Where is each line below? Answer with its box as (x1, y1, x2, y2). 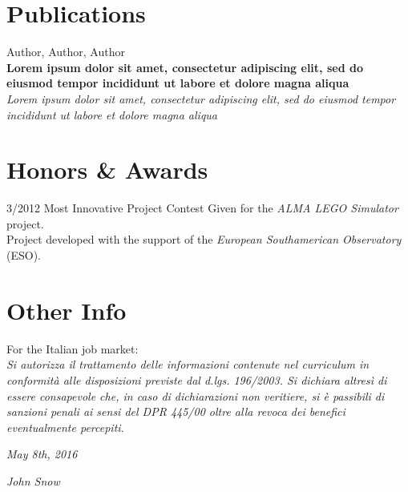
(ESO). (6, 247, 41, 263)
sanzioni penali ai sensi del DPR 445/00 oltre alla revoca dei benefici (6, 403, 345, 420)
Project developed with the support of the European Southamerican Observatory (6, 231, 402, 248)
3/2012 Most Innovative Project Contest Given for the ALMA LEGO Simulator (6, 200, 398, 216)
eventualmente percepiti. (6, 418, 124, 435)
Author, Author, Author (6, 43, 125, 60)
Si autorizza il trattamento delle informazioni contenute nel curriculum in (6, 356, 370, 373)
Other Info (6, 293, 127, 326)
